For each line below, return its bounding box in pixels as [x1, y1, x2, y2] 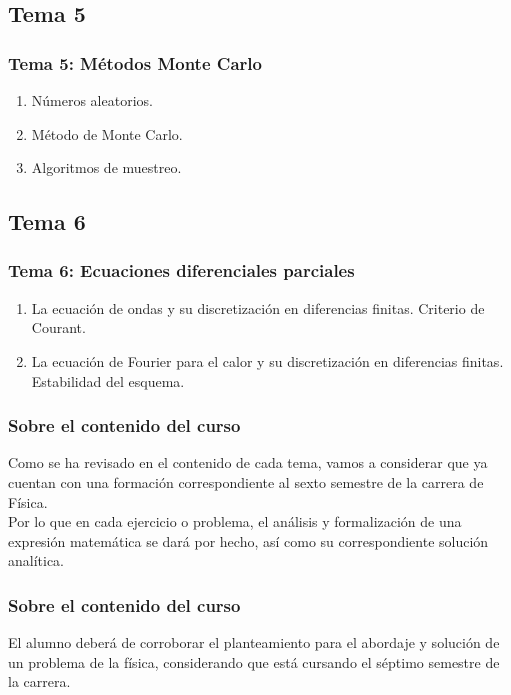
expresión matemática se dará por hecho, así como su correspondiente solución [8, 530, 489, 551]
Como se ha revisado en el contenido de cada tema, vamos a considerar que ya [8, 452, 488, 473]
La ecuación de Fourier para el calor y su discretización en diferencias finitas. [31, 350, 504, 371]
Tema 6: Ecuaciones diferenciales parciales [8, 258, 355, 283]
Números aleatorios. [31, 90, 153, 110]
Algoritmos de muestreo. [31, 157, 182, 178]
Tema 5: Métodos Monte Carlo [8, 50, 262, 75]
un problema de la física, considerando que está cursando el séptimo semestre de [8, 651, 500, 672]
